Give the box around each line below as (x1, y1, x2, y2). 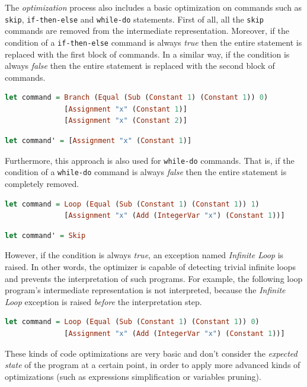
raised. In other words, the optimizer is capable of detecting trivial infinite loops (5, 260, 296, 272)
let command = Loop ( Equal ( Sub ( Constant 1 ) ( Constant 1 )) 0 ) (5, 318, 260, 326)
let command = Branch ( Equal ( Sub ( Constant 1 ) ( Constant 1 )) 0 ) (5, 93, 268, 102)
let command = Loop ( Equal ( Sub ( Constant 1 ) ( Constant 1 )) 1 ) (5, 199, 260, 208)
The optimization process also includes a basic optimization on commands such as (5, 1, 302, 13)
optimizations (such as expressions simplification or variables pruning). (5, 370, 261, 382)
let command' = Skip (5, 231, 86, 240)
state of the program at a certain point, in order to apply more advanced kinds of (5, 359, 300, 371)
